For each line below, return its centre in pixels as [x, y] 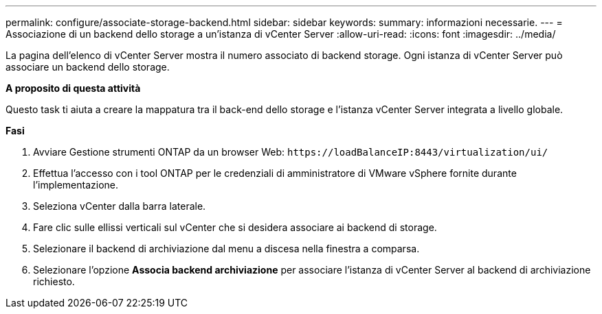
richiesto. [54, 281]
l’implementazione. [76, 185]
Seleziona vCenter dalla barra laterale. [120, 206]
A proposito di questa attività [73, 88]
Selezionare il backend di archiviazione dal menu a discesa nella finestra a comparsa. [226, 249]
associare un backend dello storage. [88, 67]
